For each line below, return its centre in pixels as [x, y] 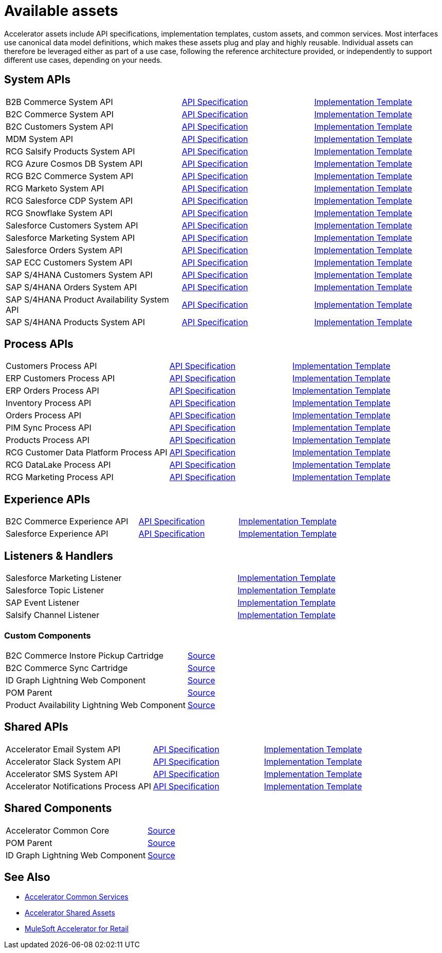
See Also [27, 877]
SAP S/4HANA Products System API [76, 322]
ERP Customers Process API [60, 378]
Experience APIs [47, 499]
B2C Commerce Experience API [67, 522]
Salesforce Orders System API [64, 250]
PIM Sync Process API [49, 428]
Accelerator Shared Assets [70, 913]
